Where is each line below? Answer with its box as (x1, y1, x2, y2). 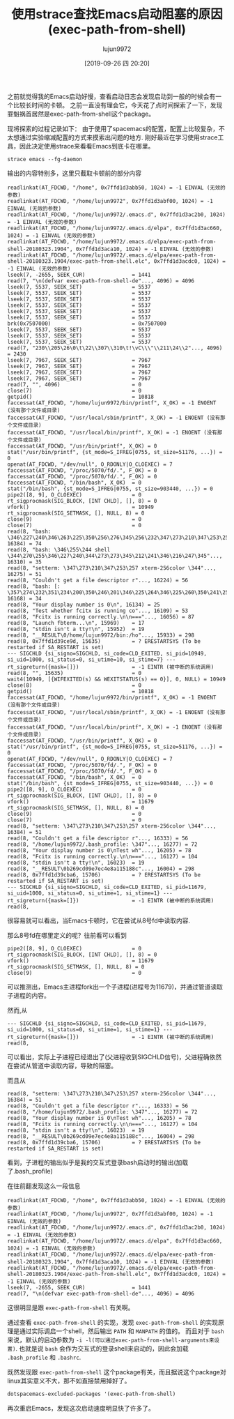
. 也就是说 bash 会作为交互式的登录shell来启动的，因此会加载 (15, 1344, 189, 1353)
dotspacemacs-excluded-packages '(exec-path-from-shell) (7, 1390, 176, 1397)
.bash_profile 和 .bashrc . (7, 1353, 81, 1361)
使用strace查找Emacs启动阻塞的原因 (11, 6, 223, 22)
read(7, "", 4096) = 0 (7, 381, 141, 388)
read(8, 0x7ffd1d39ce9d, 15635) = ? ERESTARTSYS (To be (7, 637, 201, 645)
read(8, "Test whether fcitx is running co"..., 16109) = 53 (7, 607, 189, 614)
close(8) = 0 (7, 681, 141, 689)
